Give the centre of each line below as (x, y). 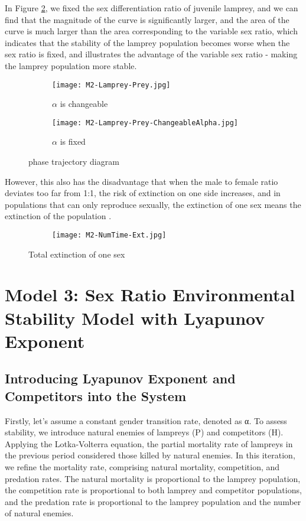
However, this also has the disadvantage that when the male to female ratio (141, 181)
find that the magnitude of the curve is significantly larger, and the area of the (147, 19)
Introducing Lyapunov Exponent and (120, 378)
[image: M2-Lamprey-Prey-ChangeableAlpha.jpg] (145, 123)
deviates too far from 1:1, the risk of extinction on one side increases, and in (143, 193)
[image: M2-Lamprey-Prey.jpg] (111, 85)
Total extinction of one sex (77, 254)
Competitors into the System (96, 395)
